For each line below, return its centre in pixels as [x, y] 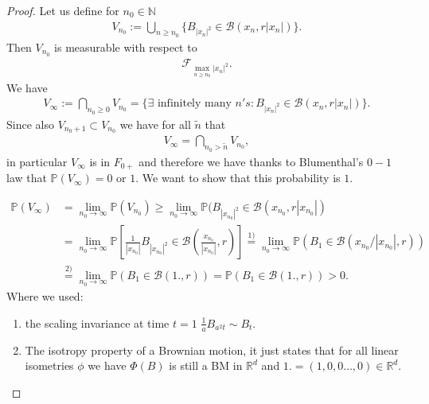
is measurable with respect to [126, 47]
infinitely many [194, 104]
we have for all [155, 124]
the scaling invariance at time [97, 322]
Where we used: [45, 296]
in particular [37, 161]
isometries [49, 365]
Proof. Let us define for [63, 10]
